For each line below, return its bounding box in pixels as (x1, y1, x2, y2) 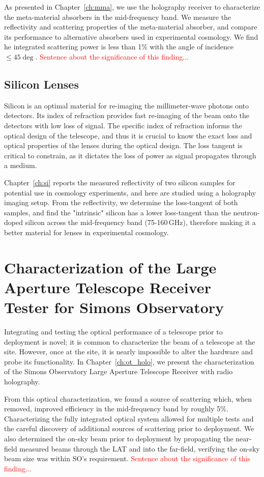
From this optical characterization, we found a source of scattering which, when (4, 393, 252, 404)
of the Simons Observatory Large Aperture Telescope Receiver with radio (4, 366, 233, 377)
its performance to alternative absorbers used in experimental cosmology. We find (4, 31, 258, 42)
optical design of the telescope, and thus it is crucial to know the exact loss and (4, 130, 252, 141)
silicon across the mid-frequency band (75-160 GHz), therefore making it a (25, 217, 256, 228)
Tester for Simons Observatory (4, 297, 224, 318)
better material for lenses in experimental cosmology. (4, 227, 169, 237)
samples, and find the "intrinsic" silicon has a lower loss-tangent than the (4, 207, 231, 217)
